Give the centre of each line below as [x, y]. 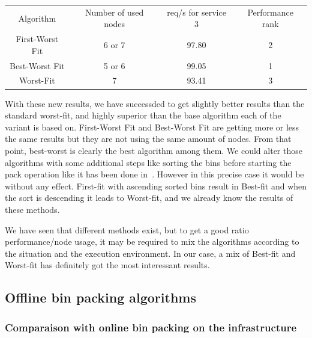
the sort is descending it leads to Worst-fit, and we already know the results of [149, 198]
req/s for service [196, 12]
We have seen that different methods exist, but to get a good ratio [127, 229]
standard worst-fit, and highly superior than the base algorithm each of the [143, 115]
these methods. [32, 209]
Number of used [115, 12]
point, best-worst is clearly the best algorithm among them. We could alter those [154, 150]
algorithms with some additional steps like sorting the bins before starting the [148, 162]
